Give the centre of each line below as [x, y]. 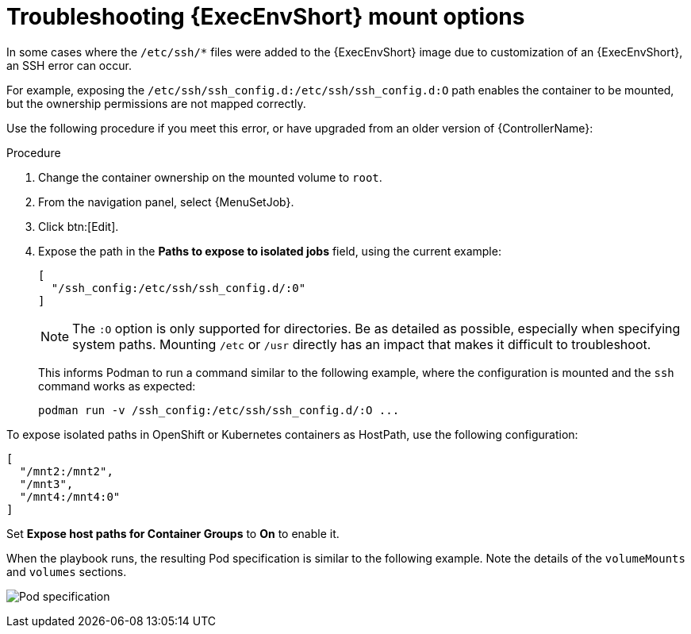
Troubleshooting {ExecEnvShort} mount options [266, 17]
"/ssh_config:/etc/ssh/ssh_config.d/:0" [179, 288]
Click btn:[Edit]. [79, 226]
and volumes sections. [67, 571]
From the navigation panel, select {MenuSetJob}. [166, 202]
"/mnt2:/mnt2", [66, 471]
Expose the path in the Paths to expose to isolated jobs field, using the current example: [270, 251]
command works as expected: [117, 386]
